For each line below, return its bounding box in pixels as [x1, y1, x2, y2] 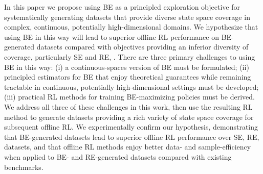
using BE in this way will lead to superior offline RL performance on [4, 31, 219, 42]
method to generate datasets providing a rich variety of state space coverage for [4, 111, 254, 122]
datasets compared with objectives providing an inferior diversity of [36, 41, 249, 52]
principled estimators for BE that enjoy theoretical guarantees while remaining [4, 71, 251, 82]
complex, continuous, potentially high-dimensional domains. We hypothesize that [4, 21, 258, 32]
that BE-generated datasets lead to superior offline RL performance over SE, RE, [4, 131, 259, 142]
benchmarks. [4, 161, 43, 172]
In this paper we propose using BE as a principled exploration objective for [4, 2, 240, 12]
